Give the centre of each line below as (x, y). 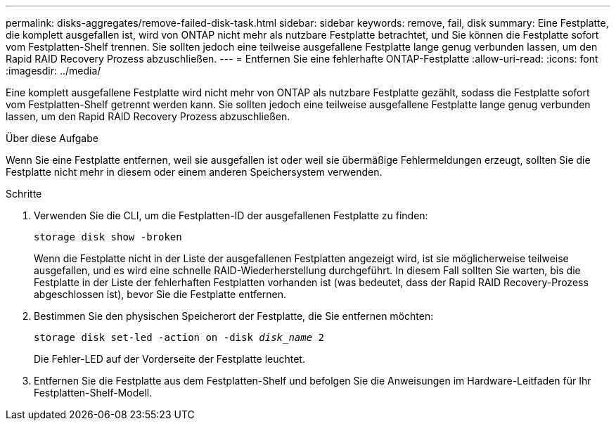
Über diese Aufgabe (52, 138)
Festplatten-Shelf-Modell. (93, 393)
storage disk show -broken (108, 237)
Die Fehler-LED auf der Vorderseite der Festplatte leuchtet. (169, 359)
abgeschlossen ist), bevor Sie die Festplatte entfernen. (160, 294)
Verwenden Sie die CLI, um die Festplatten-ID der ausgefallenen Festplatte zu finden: (231, 215)
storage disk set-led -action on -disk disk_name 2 (179, 337)
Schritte (24, 194)
